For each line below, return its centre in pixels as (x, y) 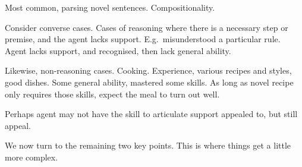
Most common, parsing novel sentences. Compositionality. (110, 7)
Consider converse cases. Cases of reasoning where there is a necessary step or (147, 27)
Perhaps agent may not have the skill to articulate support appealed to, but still (151, 114)
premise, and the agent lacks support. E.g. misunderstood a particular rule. (143, 39)
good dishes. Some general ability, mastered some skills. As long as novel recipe (149, 82)
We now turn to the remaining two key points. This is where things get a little (148, 145)
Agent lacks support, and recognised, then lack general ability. (118, 50)
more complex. (32, 157)
